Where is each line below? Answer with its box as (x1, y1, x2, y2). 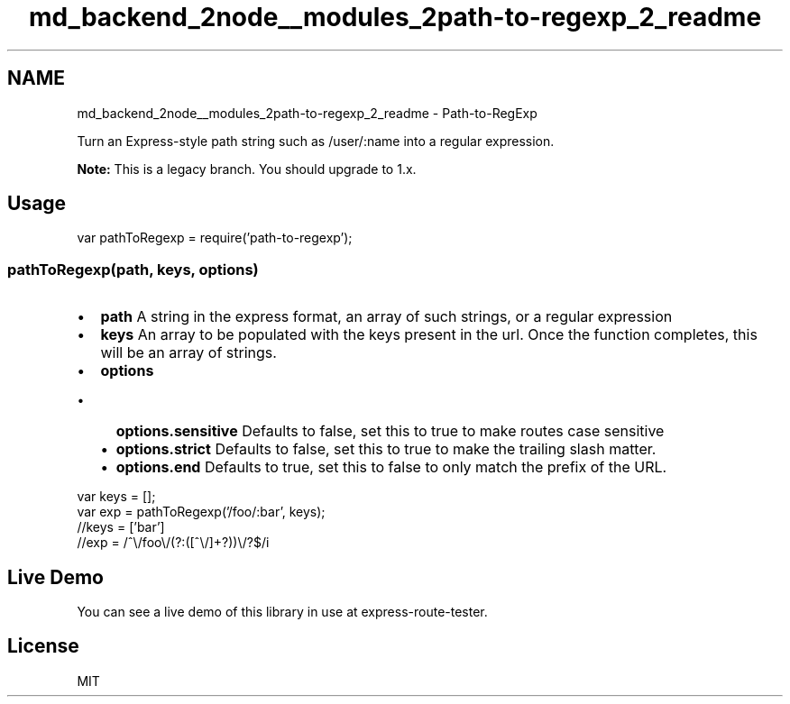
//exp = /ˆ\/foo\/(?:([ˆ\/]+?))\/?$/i (77, 535, 270, 551)
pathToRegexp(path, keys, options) (7, 260, 259, 279)
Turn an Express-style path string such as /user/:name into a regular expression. (77, 133, 555, 149)
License (7, 635, 79, 658)
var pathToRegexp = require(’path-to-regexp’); (77, 230, 353, 246)
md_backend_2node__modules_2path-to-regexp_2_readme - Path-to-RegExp (77, 105, 537, 121)
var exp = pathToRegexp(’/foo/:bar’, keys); (77, 504, 326, 520)
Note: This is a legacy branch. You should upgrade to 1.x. (77, 160, 417, 177)
